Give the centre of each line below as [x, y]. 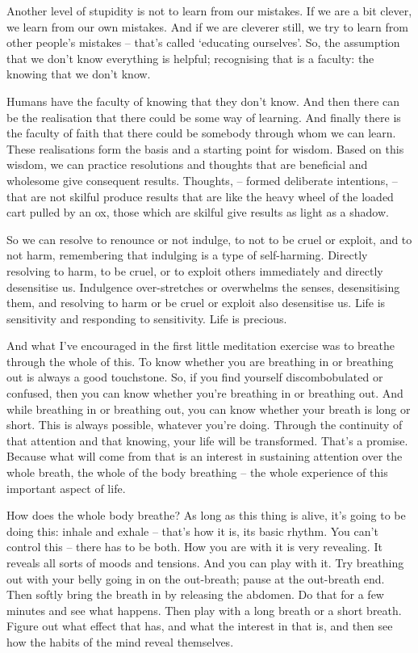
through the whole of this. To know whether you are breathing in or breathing [200, 361]
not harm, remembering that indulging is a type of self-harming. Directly [187, 255]
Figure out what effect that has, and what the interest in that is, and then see [200, 626]
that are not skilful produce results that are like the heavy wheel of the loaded [200, 196]
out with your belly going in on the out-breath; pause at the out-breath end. [196, 578]
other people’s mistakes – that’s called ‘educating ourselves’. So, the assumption [203, 42]
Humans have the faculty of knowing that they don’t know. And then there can [203, 101]
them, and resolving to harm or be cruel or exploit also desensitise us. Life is [196, 303]
